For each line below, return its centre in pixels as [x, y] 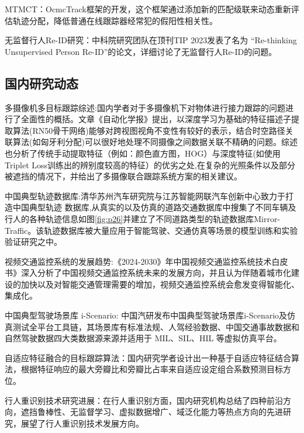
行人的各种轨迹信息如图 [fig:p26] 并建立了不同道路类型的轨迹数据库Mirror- [143, 218]
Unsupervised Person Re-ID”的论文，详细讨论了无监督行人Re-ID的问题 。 [141, 51]
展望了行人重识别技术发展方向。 [82, 423]
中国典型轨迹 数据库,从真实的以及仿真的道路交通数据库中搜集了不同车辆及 [154, 207]
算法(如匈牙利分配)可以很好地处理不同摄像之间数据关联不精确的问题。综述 [155, 142]
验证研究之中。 [33, 242]
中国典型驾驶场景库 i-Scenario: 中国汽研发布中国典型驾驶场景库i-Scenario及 [146, 315]
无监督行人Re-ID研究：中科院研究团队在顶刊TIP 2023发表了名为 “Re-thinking [151, 40]
